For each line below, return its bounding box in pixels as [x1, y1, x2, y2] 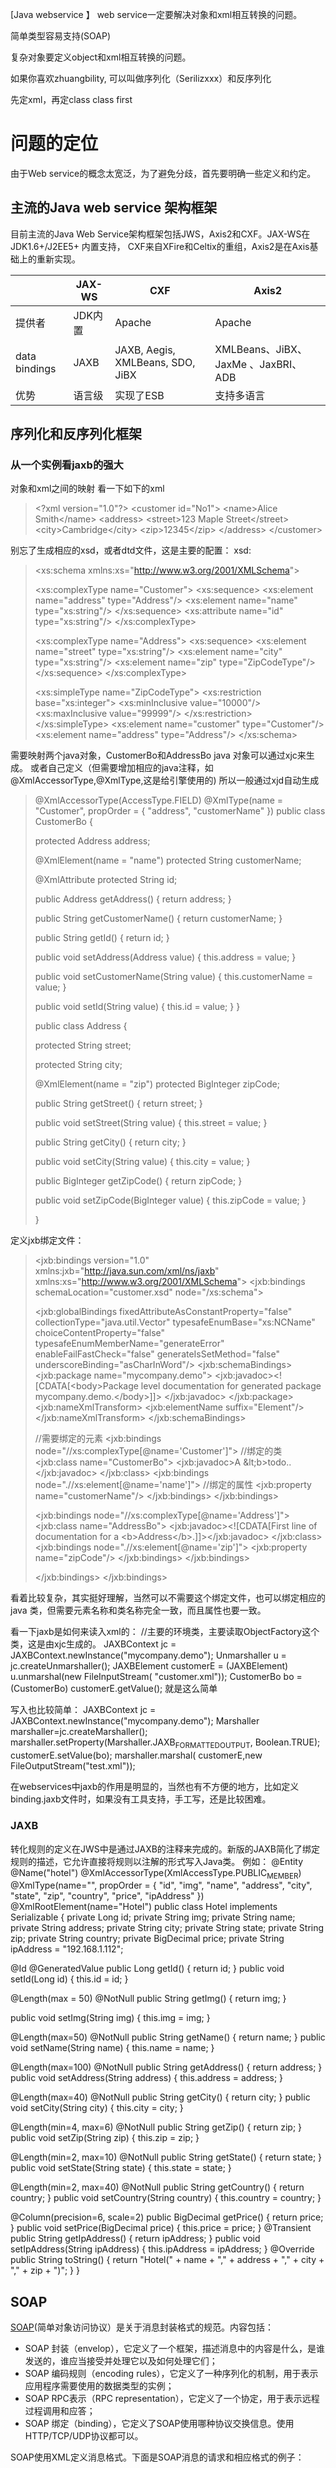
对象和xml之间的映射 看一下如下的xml [10, 483, 165, 495]
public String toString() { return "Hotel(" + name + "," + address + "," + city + [10, 2254, 325, 2266]
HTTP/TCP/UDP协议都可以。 [24, 2430, 144, 2442]
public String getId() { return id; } [34, 932, 170, 944]
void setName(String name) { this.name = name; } [10, 2042, 215, 2054]
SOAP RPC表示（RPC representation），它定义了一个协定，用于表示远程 [24, 2393, 320, 2405]
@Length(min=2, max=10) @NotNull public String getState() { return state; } [10, 2151, 323, 2163]
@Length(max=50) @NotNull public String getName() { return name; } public [10, 2031, 326, 2043]
